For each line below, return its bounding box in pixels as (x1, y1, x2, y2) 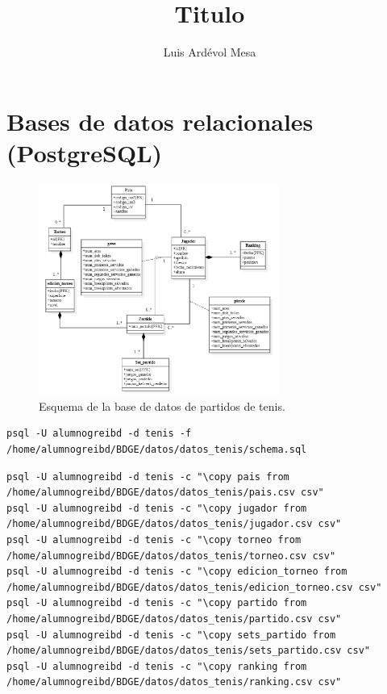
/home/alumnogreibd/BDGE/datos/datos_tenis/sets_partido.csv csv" (6, 645, 371, 657)
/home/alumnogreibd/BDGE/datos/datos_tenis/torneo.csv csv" (6, 550, 336, 562)
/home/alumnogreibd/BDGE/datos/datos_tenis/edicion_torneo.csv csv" (6, 581, 382, 593)
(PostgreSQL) (6, 136, 163, 169)
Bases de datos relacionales (6, 104, 314, 137)
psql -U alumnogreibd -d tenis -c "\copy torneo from (6, 534, 302, 546)
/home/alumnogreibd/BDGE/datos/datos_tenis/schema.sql (6, 444, 307, 456)
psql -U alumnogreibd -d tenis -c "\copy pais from (6, 470, 289, 483)
